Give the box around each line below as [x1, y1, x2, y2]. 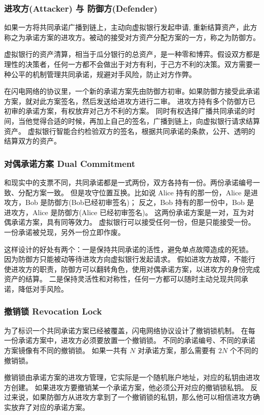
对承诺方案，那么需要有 [138, 344, 216, 355]
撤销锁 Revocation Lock [4, 305, 102, 318]
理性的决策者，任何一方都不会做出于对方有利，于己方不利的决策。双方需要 [4, 59, 253, 69]
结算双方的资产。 [4, 135, 61, 146]
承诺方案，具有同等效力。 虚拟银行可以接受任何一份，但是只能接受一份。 [11, 217, 255, 227]
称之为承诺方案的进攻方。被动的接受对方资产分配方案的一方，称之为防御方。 [4, 31, 260, 42]
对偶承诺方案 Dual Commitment [4, 157, 136, 169]
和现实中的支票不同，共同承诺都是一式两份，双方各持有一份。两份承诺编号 [4, 177, 253, 187]
